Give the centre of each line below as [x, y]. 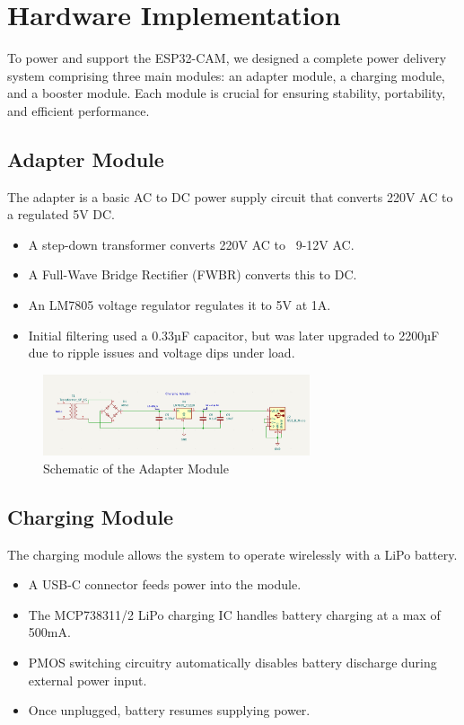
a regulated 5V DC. [61, 214]
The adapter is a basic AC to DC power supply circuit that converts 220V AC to [230, 196]
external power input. [88, 680]
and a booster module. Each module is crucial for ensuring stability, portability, [227, 93]
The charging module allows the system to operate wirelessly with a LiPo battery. [232, 554]
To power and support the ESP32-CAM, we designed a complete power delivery [227, 58]
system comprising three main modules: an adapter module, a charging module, [226, 75]
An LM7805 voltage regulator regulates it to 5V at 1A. [179, 305]
